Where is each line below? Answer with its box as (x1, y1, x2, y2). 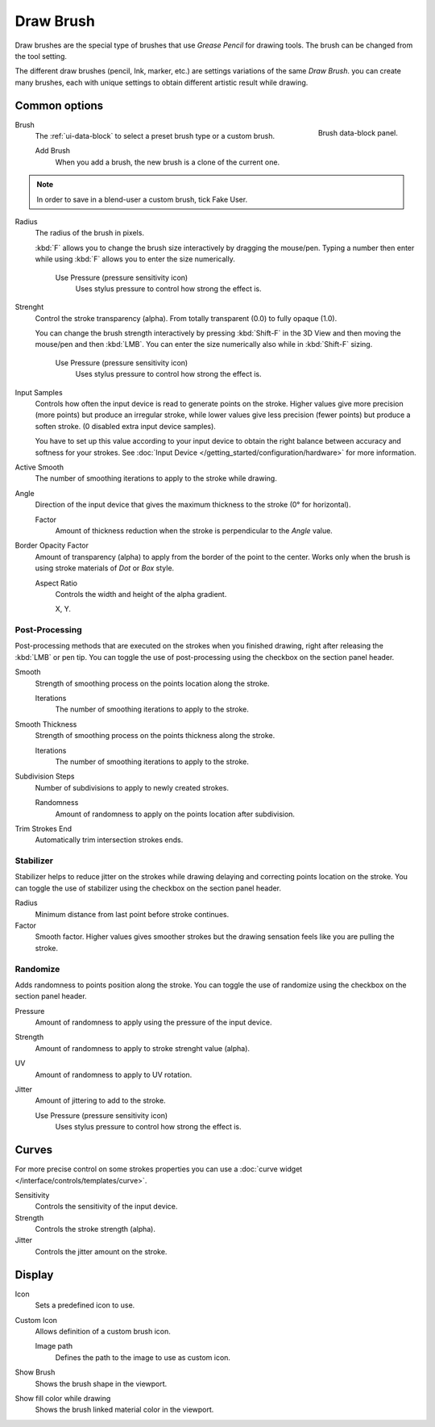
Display (14, 1267, 54, 1282)
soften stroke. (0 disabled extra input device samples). (35, 421, 217, 431)
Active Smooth (14, 462, 64, 472)
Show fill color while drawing (14, 1393, 111, 1403)
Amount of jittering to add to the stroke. (35, 1095, 166, 1105)
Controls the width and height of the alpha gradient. (55, 589, 227, 599)
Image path (35, 1341, 72, 1351)
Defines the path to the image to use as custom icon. (55, 1352, 231, 1362)
